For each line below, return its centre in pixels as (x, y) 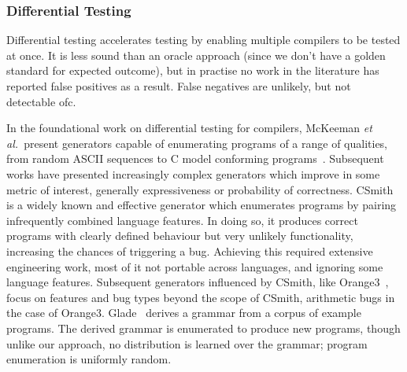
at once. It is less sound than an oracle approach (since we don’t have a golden (196, 55)
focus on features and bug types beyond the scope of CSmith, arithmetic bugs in (201, 297)
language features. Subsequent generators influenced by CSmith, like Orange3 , (198, 282)
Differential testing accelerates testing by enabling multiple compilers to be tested (203, 40)
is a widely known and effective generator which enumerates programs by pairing (202, 205)
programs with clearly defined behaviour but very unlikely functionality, (180, 236)
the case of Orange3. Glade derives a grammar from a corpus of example (184, 313)
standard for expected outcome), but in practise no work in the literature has (193, 70)
